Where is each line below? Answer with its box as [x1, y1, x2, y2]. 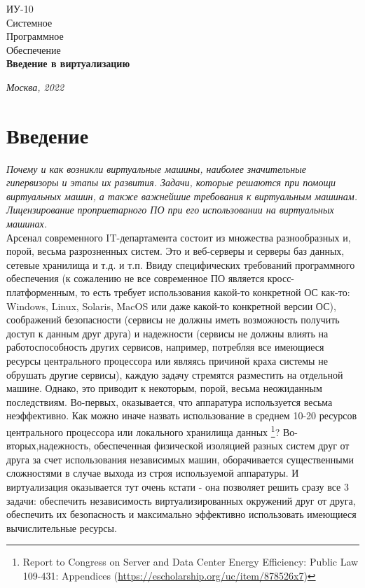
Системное [6, 15, 53, 29]
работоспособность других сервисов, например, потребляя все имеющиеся [6, 339, 324, 354]
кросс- [267, 271, 295, 286]
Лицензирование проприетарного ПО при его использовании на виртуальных [6, 202, 334, 217]
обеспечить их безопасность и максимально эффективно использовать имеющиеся [6, 507, 357, 521]
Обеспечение [6, 42, 61, 57]
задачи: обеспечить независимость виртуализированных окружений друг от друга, [6, 493, 356, 507]
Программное [6, 29, 64, 43]
